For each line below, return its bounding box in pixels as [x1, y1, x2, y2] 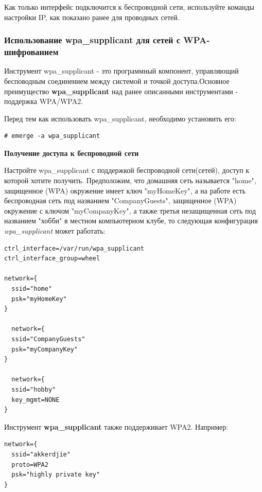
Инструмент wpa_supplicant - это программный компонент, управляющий [4, 65, 239, 76]
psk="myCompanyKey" [11, 345, 78, 353]
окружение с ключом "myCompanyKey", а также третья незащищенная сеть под [4, 205, 256, 216]
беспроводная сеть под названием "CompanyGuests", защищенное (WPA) [4, 195, 237, 206]
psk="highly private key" [11, 471, 100, 479]
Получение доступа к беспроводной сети [4, 147, 139, 158]
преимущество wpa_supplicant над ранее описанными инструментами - [4, 85, 238, 96]
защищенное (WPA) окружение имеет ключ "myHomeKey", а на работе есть [4, 185, 246, 196]
